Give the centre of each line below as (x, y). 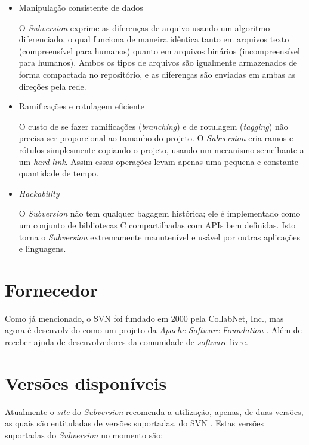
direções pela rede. (52, 86)
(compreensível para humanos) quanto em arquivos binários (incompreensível (159, 51)
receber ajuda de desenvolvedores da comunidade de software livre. (127, 342)
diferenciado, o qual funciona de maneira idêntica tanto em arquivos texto (154, 39)
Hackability (39, 193)
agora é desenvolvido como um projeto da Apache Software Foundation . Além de (153, 330)
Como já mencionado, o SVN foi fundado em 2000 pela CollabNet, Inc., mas (144, 318)
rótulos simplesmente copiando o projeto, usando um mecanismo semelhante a (161, 149)
